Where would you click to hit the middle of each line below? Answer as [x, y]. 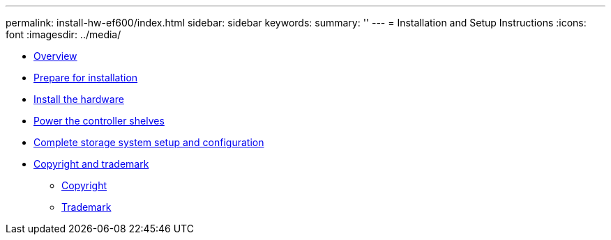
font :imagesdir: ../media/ [63, 34]
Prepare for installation [86, 78]
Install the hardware [79, 99]
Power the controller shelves [99, 121]
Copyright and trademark [91, 164]
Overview [55, 56]
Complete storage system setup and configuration [149, 142]
